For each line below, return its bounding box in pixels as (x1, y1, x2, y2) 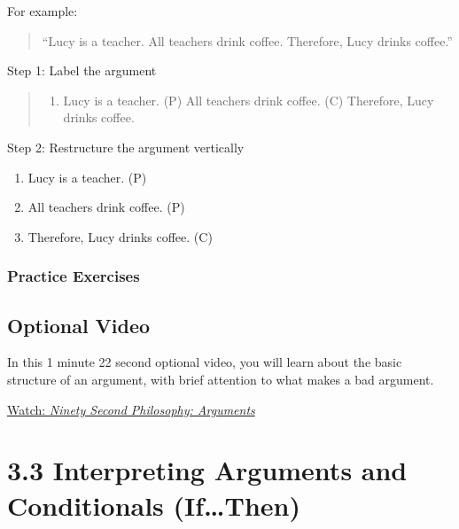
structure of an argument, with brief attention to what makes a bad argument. (7, 370, 434, 388)
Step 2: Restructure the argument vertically (7, 137, 245, 156)
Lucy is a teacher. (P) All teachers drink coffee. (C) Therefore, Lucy (63, 90, 434, 109)
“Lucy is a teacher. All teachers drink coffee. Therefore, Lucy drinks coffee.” (42, 31, 453, 50)
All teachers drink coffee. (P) (27, 198, 185, 216)
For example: (7, 2, 78, 19)
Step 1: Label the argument (7, 61, 157, 80)
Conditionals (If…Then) (7, 486, 301, 523)
